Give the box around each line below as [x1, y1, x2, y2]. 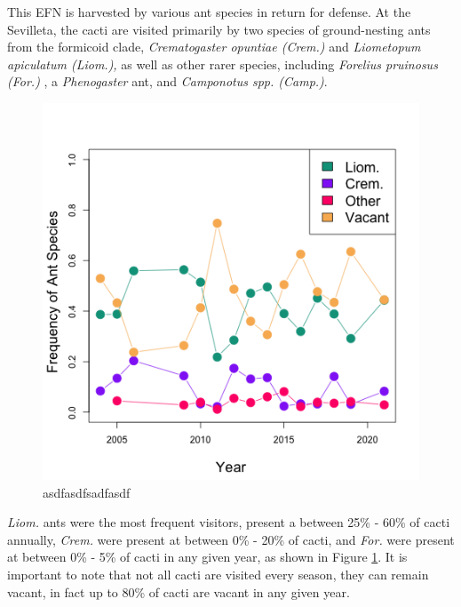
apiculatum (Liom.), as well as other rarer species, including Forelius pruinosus [7, 54, 438, 73]
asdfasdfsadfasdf [43, 483, 131, 501]
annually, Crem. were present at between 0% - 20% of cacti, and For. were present [7, 530, 455, 548]
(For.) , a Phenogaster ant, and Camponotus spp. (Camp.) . [7, 72, 328, 91]
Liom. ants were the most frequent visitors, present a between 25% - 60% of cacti [7, 513, 450, 531]
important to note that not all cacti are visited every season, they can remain [7, 564, 429, 583]
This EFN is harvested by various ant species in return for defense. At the [7, 3, 411, 20]
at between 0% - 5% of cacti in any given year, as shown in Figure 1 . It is [7, 547, 408, 566]
